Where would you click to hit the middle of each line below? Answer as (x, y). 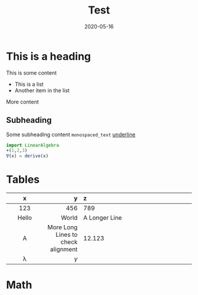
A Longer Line (103, 218)
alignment (64, 249)
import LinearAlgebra (33, 145)
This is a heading (49, 56)
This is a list (29, 84)
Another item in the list (42, 90)
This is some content (32, 73)
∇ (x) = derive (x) (27, 156)
